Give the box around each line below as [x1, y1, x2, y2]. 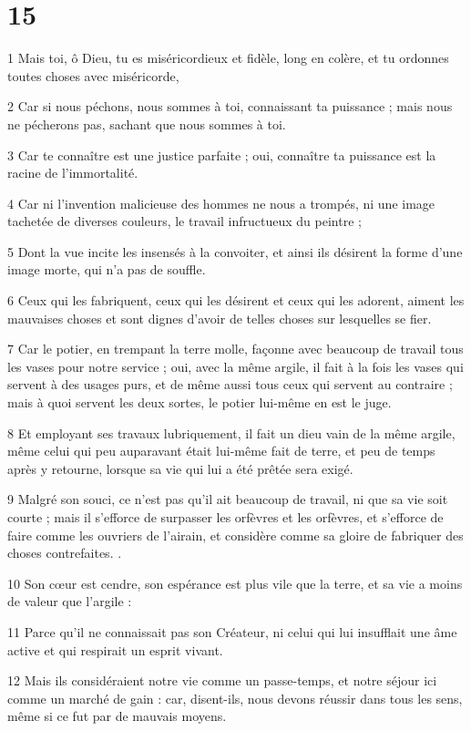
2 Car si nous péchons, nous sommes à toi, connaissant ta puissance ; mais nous [7, 97, 453, 116]
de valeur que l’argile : [7, 592, 132, 611]
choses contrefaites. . [7, 543, 122, 562]
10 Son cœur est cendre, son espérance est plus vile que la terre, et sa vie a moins [7, 573, 463, 592]
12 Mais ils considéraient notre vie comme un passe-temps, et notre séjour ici [7, 671, 437, 690]
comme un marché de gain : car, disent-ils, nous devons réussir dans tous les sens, [7, 688, 463, 707]
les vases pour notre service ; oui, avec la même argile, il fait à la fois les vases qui [7, 356, 464, 376]
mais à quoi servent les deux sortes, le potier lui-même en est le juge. [7, 393, 392, 412]
